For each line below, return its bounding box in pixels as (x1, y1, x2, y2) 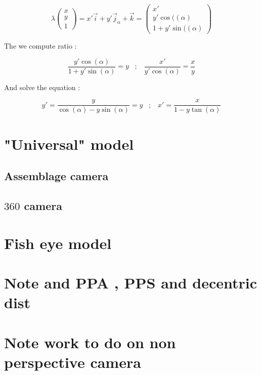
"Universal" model (4, 133, 134, 154)
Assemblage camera (4, 168, 109, 184)
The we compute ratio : (4, 40, 77, 51)
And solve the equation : (4, 81, 80, 92)
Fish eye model (4, 232, 112, 253)
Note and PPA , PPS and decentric (4, 272, 257, 293)
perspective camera (4, 351, 141, 372)
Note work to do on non (4, 331, 176, 352)
